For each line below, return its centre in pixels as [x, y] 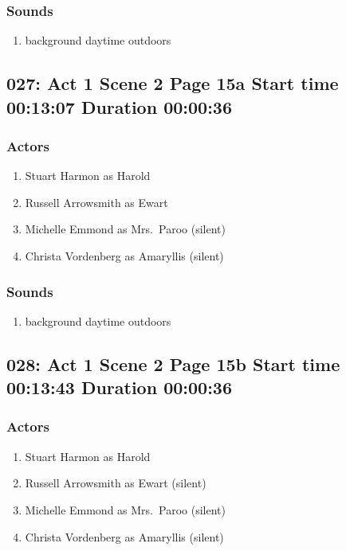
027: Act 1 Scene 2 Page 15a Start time [173, 83]
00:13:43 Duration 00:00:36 [119, 387]
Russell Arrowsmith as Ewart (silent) [116, 483]
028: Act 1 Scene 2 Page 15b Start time [173, 363]
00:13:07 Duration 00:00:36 [119, 106]
